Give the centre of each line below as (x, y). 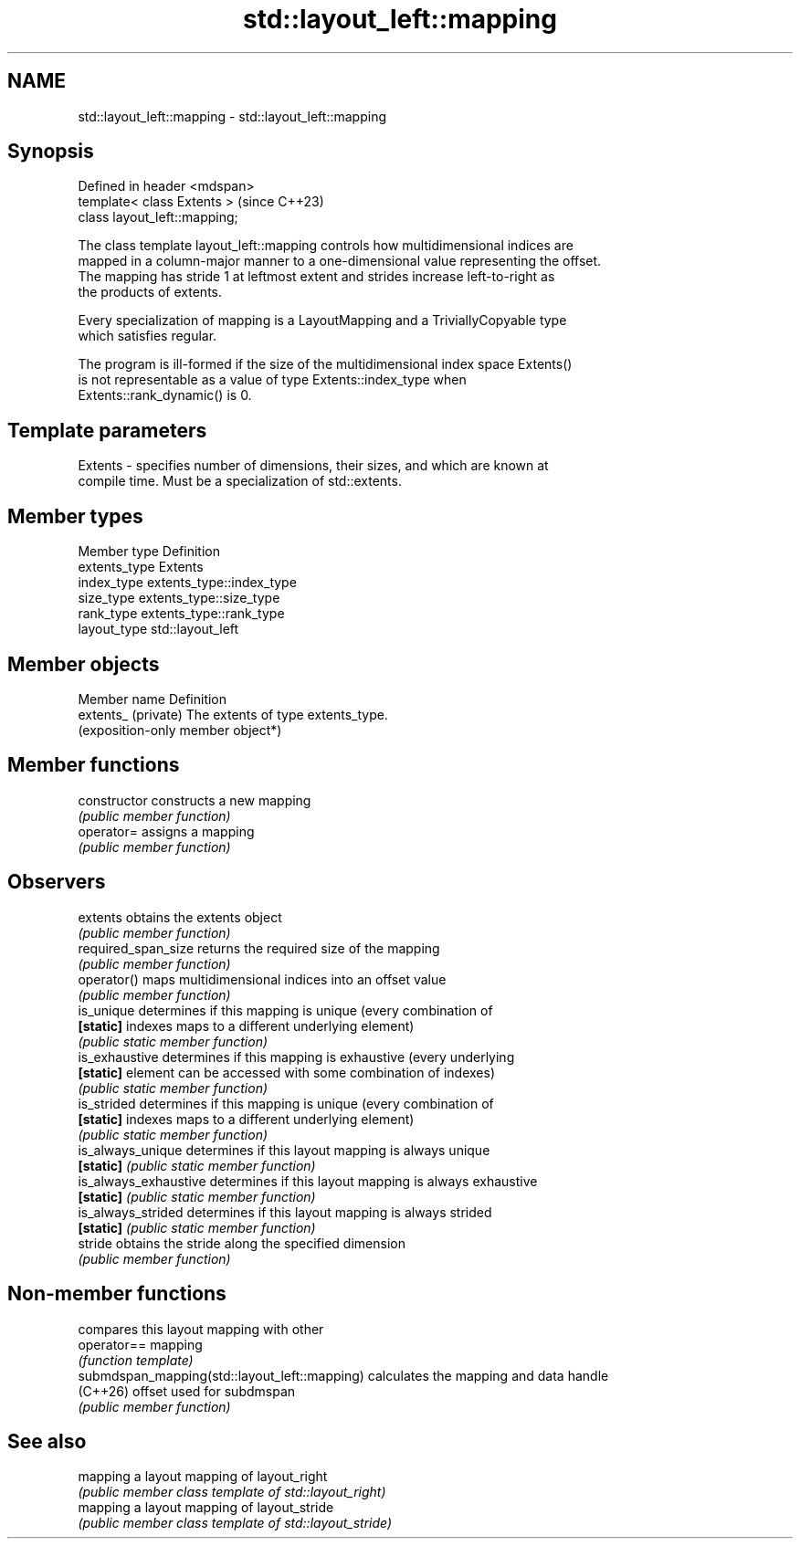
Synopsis (51, 152)
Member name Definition (153, 699)
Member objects (84, 664)
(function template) (136, 1360)
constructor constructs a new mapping (195, 800)
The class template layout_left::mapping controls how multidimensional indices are (326, 246)
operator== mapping (140, 1344)
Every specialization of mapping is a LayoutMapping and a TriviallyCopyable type (322, 321)
